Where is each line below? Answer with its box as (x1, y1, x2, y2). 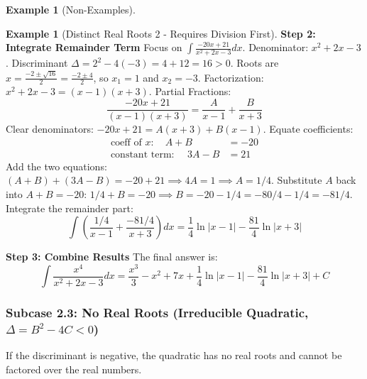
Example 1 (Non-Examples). (6, 2, 136, 16)
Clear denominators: (6, 121, 94, 136)
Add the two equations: (6, 158, 107, 173)
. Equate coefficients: (263, 121, 354, 136)
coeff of (110, 137, 142, 148)
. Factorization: (197, 70, 264, 84)
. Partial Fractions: (148, 84, 231, 99)
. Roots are (230, 55, 279, 70)
